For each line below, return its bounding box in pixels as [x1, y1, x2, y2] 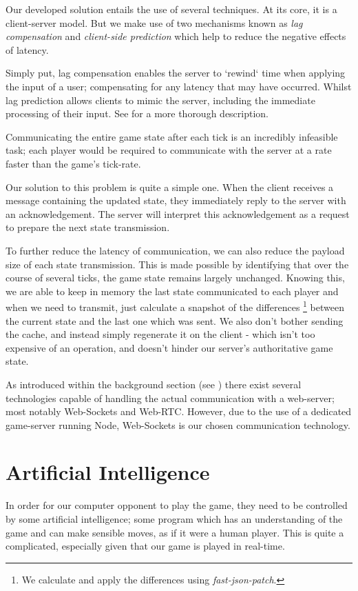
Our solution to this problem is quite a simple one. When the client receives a [6, 179, 334, 194]
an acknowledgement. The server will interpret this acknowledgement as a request [6, 206, 350, 221]
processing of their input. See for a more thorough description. [6, 106, 269, 121]
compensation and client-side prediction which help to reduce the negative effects [6, 29, 346, 43]
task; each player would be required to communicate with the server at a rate [6, 143, 332, 157]
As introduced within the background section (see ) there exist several [6, 377, 302, 391]
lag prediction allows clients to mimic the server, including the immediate [6, 92, 315, 107]
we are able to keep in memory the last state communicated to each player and [6, 283, 339, 298]
